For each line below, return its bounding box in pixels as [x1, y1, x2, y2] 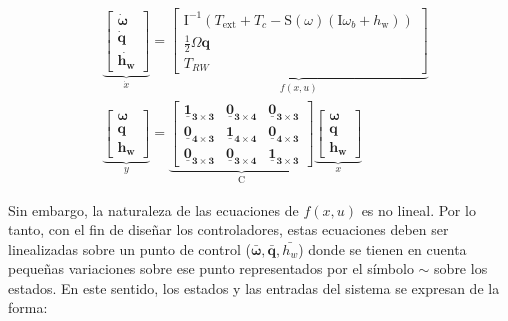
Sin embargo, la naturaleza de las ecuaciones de [8, 199, 299, 220]
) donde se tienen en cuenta [298, 238, 467, 259]
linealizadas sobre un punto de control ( [8, 238, 251, 259]
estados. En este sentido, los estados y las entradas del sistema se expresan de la [8, 277, 500, 298]
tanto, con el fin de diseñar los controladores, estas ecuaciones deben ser [8, 219, 449, 240]
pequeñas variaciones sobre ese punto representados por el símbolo [8, 258, 414, 279]
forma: [8, 297, 48, 318]
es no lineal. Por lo [361, 199, 476, 220]
